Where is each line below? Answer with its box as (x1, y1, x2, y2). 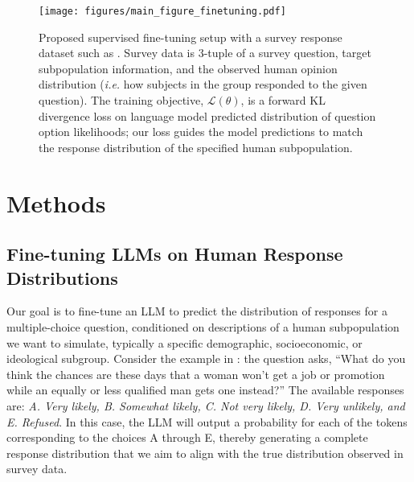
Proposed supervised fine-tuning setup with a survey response (39, 28, 342, 45)
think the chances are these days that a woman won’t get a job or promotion (6, 365, 385, 382)
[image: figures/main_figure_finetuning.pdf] (39, 6, 286, 17)
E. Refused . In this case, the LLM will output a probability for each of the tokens (6, 413, 408, 430)
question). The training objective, (39, 92, 204, 109)
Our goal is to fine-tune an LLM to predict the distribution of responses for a (6, 303, 387, 319)
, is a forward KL (240, 92, 326, 109)
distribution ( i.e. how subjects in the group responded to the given (39, 76, 367, 93)
